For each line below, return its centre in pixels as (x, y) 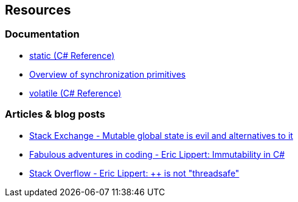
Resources (38, 10)
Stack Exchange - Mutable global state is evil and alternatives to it (161, 135)
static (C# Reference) (72, 55)
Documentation (42, 34)
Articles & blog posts (55, 114)
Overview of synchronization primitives (108, 74)
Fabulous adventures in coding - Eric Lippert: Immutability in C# (157, 154)
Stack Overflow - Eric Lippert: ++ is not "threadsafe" (134, 173)
